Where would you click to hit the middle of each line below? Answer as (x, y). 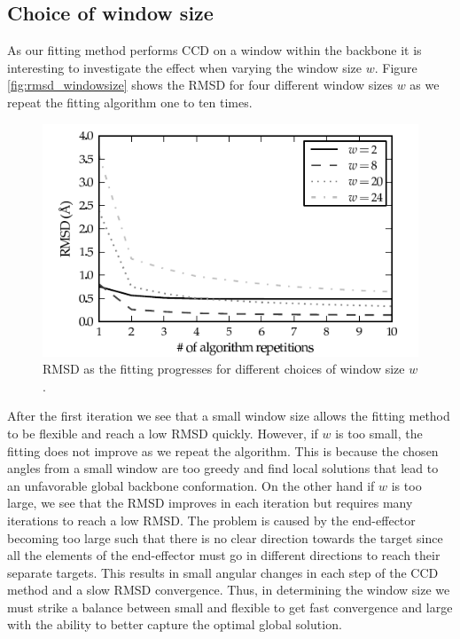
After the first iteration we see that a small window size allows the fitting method (229, 416)
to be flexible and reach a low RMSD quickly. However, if (163, 433)
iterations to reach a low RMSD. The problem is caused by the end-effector (211, 520)
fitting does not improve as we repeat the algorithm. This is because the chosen (223, 450)
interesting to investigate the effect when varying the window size (185, 67)
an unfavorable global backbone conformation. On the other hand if (191, 485)
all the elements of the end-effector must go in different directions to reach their (224, 555)
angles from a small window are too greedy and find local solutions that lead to (223, 468)
